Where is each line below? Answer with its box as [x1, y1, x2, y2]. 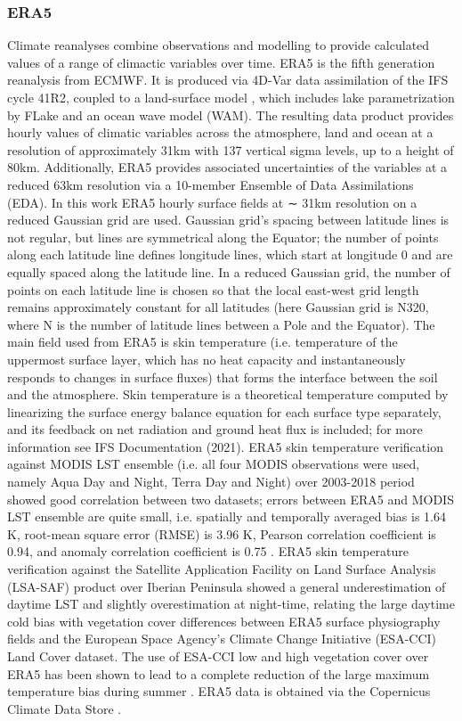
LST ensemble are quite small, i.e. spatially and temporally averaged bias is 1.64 [7, 507, 447, 526]
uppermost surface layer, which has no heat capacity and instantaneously [7, 349, 406, 368]
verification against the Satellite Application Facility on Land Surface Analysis [7, 560, 436, 578]
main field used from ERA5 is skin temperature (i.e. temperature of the [7, 332, 398, 351]
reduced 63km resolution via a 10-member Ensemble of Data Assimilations [7, 175, 414, 193]
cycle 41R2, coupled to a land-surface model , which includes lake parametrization [7, 88, 455, 106]
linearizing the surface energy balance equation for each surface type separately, [7, 402, 442, 421]
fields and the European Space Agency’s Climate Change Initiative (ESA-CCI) [7, 629, 437, 648]
